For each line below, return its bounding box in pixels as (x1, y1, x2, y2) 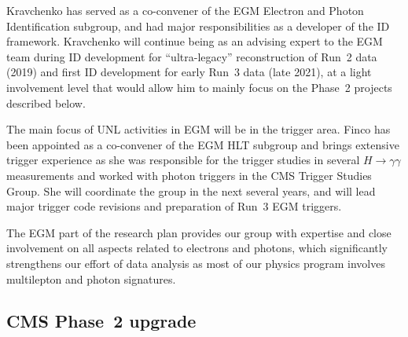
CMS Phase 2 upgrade (6, 309, 197, 333)
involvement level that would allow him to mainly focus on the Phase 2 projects (6, 79, 392, 95)
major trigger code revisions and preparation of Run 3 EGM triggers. (6, 198, 342, 214)
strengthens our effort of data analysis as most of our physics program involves (6, 255, 385, 271)
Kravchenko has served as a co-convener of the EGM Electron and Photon (6, 2, 364, 18)
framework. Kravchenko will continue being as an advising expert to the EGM (6, 33, 383, 49)
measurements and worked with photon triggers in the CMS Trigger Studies (6, 167, 372, 183)
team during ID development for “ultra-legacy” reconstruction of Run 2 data (6, 48, 377, 64)
